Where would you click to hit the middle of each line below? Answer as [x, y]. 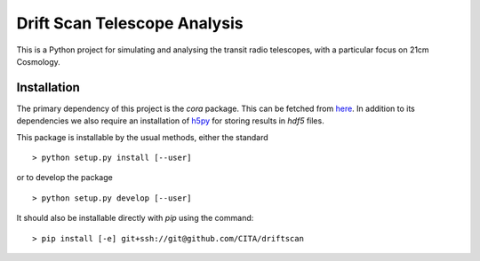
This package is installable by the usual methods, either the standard [142, 137]
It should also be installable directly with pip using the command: [135, 218]
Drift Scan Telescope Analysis [130, 23]
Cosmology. [39, 61]
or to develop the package [64, 178]
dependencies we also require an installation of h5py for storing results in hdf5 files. [170, 121]
